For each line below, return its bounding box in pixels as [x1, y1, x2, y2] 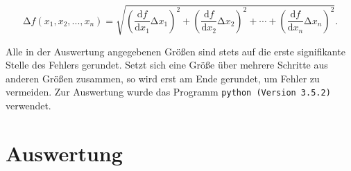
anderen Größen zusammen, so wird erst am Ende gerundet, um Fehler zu [6, 71, 320, 85]
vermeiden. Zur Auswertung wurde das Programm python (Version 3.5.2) [6, 84, 331, 99]
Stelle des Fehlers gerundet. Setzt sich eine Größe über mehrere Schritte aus [6, 57, 328, 72]
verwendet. [6, 98, 51, 112]
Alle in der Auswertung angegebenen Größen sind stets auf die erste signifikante [6, 44, 345, 58]
